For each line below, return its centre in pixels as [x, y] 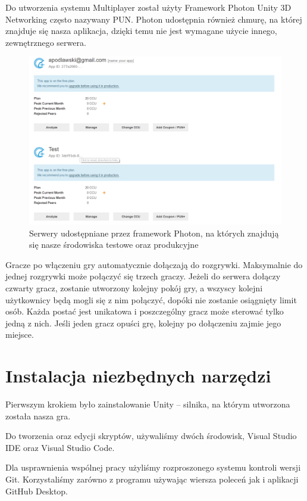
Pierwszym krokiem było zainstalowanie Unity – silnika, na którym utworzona [148, 404]
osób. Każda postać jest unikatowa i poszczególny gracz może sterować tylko [145, 311]
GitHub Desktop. [37, 491]
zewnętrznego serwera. [46, 42]
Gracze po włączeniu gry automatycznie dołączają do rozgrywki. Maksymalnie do [154, 264]
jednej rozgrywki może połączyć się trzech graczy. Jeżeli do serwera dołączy [143, 276]
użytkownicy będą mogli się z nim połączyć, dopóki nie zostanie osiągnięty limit [151, 299]
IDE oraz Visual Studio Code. [60, 447]
